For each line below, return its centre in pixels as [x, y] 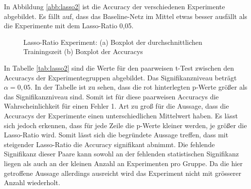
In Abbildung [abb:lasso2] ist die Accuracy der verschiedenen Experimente [115, 6]
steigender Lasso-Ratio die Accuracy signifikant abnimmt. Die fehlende [109, 144]
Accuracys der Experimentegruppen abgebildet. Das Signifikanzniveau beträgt [120, 77]
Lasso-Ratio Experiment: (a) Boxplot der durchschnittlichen [113, 42]
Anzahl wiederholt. [32, 182]
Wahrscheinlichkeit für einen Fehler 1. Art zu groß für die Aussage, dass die [117, 106]
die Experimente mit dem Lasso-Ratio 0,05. [69, 26]
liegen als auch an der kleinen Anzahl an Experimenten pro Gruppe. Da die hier [123, 163]
